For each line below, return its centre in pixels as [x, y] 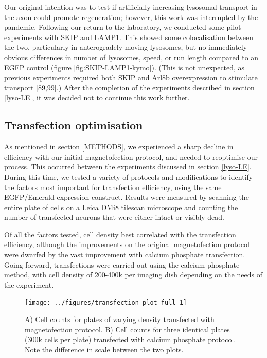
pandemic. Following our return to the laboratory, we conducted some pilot [123, 27]
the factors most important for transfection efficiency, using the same [113, 187]
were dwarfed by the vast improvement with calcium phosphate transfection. [125, 255]
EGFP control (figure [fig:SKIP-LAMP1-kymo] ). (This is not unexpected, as [124, 67]
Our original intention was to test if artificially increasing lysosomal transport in [131, 7]
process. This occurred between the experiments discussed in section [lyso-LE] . [128, 167]
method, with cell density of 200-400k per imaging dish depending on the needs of [133, 275]
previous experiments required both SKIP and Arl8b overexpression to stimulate [131, 77]
